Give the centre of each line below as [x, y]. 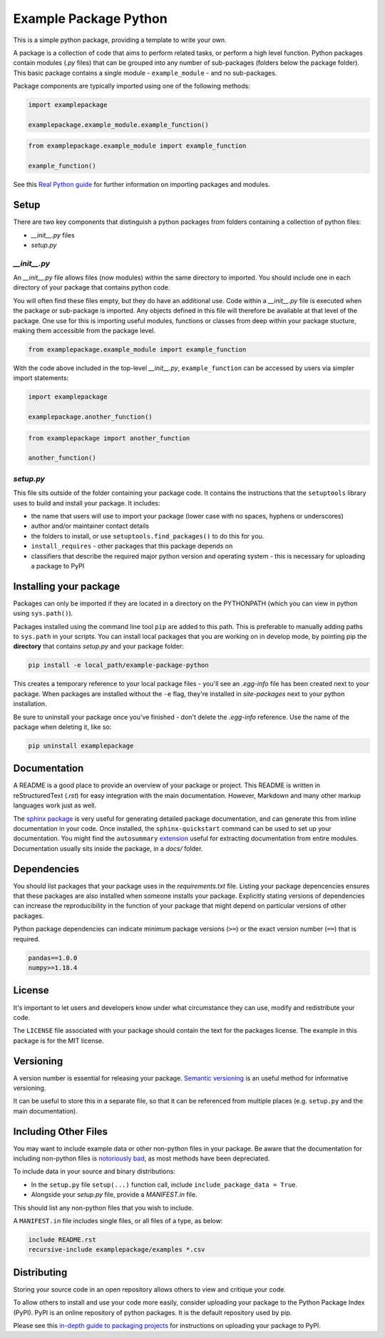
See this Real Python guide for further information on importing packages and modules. [142, 185]
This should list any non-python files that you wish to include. [103, 1207]
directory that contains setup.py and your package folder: [99, 646]
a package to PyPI [58, 566]
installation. [30, 704]
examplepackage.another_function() [90, 417]
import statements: [41, 378]
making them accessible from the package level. [84, 331]
